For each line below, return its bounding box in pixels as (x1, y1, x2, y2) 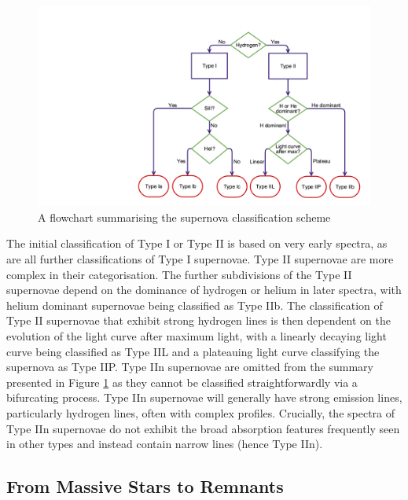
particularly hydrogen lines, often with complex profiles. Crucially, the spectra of (6, 404, 395, 421)
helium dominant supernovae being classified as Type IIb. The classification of (6, 296, 383, 313)
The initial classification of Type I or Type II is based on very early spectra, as (6, 235, 388, 252)
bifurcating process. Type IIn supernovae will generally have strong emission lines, (6, 389, 402, 406)
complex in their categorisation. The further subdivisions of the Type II (6, 266, 352, 282)
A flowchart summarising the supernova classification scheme (38, 208, 331, 225)
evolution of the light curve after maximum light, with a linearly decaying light (6, 327, 387, 344)
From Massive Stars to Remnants (6, 474, 284, 498)
